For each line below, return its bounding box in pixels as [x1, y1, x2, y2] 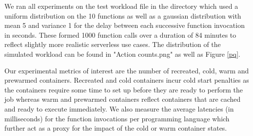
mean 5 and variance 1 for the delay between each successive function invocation [4, 20, 245, 30]
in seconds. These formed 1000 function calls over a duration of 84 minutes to [4, 29, 236, 40]
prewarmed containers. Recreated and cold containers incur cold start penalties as [4, 75, 249, 85]
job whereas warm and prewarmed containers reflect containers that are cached [4, 94, 241, 104]
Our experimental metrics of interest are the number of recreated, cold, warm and [4, 65, 249, 75]
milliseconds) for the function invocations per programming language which [4, 113, 230, 123]
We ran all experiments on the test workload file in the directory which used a [4, 1, 238, 11]
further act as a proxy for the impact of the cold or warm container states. [4, 123, 227, 133]
